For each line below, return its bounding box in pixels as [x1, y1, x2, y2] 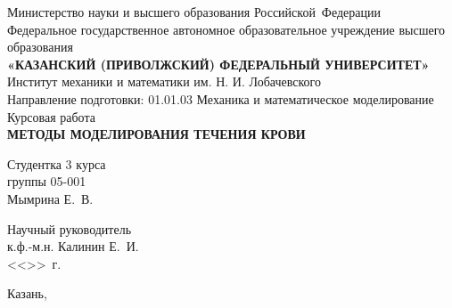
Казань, [7, 284, 47, 303]
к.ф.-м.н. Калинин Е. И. [7, 237, 139, 255]
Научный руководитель [7, 219, 132, 238]
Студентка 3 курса [7, 154, 106, 173]
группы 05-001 [7, 172, 86, 190]
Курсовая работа [7, 107, 95, 126]
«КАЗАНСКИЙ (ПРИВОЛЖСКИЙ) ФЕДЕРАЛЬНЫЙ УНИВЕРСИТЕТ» [7, 54, 430, 73]
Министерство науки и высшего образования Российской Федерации [7, 3, 381, 20]
